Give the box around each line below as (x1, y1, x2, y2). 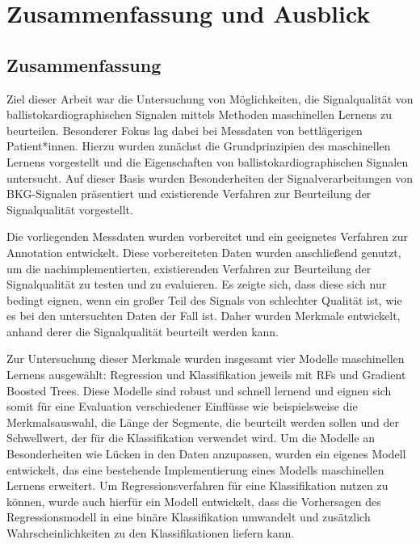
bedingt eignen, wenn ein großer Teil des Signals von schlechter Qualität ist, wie (6, 291, 402, 308)
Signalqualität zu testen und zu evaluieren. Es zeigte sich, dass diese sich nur (6, 276, 387, 293)
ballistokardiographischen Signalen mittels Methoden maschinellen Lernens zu (6, 106, 393, 123)
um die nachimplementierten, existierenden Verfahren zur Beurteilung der (6, 259, 372, 276)
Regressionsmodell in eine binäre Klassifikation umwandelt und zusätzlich (6, 508, 371, 525)
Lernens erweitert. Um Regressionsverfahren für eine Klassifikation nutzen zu (6, 477, 388, 494)
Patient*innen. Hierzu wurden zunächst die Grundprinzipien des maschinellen (6, 137, 391, 154)
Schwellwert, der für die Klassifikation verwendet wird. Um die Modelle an (6, 429, 376, 446)
